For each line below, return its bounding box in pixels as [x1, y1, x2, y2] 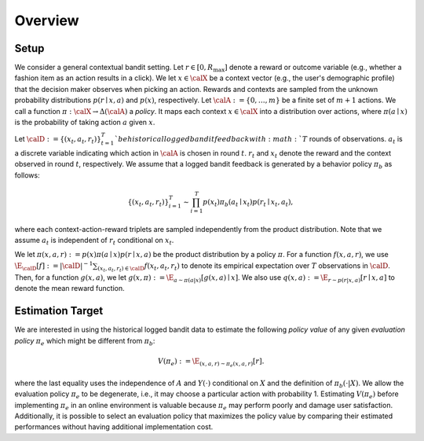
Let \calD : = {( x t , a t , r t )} [14, 134, 102, 145]
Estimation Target [14, 304, 104, 318]
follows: [14, 170, 40, 180]
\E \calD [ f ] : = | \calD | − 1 [14, 260, 93, 272]
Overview [14, 12, 79, 29]
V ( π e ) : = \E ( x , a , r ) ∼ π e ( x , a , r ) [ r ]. [157, 356, 265, 369]
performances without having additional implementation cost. [14, 422, 214, 432]
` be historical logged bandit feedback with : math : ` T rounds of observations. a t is [114, 134, 404, 145]
